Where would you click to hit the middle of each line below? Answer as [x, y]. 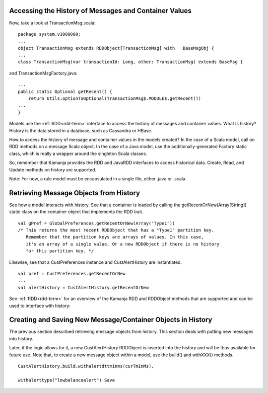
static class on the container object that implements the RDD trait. [76, 212]
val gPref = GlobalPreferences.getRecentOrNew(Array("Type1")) [97, 223]
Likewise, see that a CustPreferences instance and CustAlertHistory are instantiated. [96, 262]
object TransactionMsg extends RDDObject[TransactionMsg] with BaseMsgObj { [116, 48]
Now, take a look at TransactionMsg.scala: [52, 23]
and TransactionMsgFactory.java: [43, 73]
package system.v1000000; [50, 34]
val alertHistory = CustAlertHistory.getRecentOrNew [83, 287]
